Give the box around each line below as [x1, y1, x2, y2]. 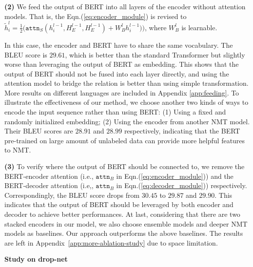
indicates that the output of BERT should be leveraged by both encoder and [4, 199, 234, 210]
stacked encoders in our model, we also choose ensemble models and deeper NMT [4, 218, 248, 229]
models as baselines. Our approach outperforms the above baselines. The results [4, 228, 243, 238]
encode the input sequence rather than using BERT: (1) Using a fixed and [4, 107, 226, 117]
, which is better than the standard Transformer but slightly [65, 49, 245, 59]
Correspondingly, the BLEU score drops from [4, 190, 140, 200]
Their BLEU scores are [4, 126, 73, 136]
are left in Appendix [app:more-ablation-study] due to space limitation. [4, 237, 218, 248]
